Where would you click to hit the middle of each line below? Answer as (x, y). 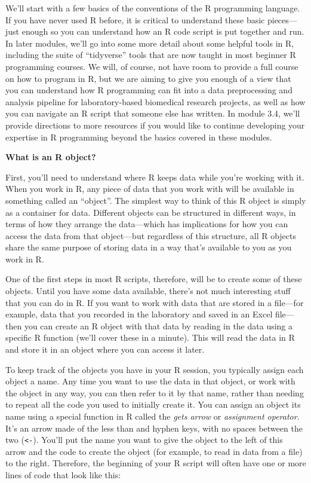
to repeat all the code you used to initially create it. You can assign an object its (153, 404)
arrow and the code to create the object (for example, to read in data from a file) (154, 451)
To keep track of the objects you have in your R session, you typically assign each (155, 369)
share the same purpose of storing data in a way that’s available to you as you (149, 247)
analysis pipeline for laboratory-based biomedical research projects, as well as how (155, 101)
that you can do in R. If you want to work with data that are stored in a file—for (155, 302)
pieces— (282, 19)
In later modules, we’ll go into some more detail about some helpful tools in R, (150, 43)
